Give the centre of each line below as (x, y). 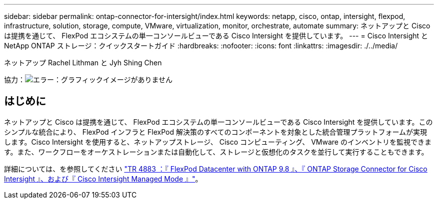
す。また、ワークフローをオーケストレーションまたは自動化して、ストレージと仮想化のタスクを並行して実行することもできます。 (216, 152)
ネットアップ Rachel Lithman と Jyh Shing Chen (83, 63)
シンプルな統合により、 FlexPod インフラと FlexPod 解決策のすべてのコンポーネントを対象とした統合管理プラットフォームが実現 (216, 132)
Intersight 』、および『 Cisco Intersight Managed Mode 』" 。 (103, 179)
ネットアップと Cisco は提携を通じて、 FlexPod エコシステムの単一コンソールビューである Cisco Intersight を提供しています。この (218, 122)
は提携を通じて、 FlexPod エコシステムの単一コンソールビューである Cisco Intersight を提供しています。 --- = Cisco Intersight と (216, 36)
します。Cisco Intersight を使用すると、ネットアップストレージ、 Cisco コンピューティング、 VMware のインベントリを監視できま (218, 142)
